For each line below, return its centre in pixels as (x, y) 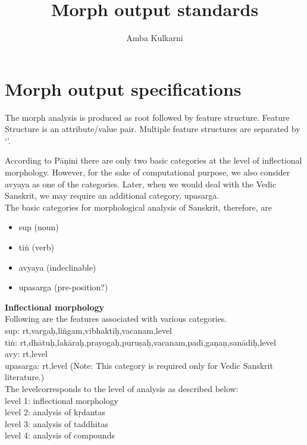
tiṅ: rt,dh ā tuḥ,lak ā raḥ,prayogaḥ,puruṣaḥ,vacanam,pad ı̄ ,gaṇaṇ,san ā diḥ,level (140, 342)
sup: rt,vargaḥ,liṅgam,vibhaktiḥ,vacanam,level (88, 330)
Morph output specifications (123, 88)
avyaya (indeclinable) (57, 267)
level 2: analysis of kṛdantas (55, 412)
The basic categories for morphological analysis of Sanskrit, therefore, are (139, 207)
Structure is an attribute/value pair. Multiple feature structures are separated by (153, 129)
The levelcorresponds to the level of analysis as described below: (122, 388)
